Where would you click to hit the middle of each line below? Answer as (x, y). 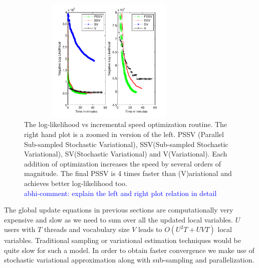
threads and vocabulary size (87, 229)
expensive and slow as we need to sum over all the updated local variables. (118, 219)
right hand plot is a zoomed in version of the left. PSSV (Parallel (124, 134)
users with (20, 229)
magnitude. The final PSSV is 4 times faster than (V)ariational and (128, 173)
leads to (150, 229)
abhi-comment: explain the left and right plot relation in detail (120, 193)
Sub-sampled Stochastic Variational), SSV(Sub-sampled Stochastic (126, 144)
